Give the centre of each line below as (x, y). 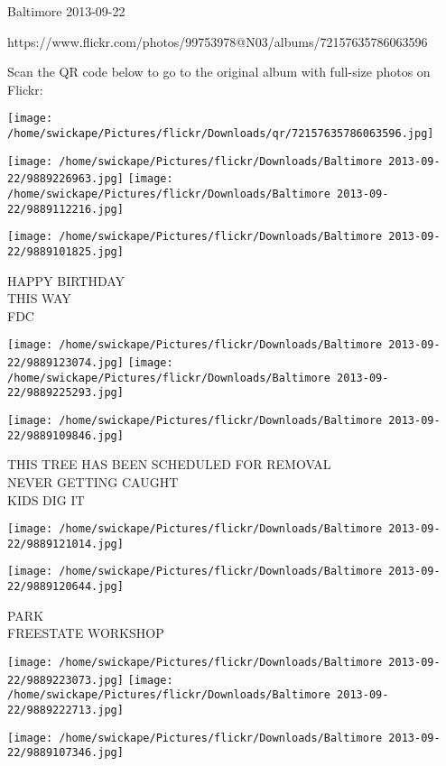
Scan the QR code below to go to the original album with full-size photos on (219, 72)
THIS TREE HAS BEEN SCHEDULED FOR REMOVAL (169, 464)
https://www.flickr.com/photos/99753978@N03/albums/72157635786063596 (218, 41)
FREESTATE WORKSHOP (86, 633)
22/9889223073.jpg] (65, 680)
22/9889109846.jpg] (65, 435)
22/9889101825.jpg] (65, 251)
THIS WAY (39, 298)
